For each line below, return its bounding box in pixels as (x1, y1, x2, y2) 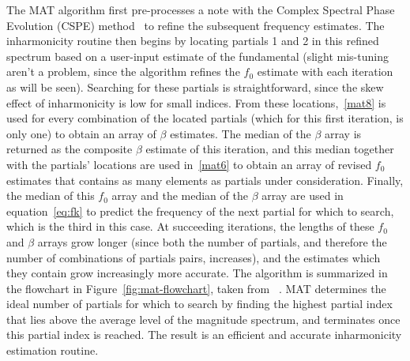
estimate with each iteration (257, 63, 393, 80)
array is (325, 125, 362, 141)
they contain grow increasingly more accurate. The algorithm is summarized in (6, 265, 388, 281)
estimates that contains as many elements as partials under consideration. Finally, (6, 171, 404, 188)
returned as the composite (6, 141, 133, 157)
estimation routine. (6, 342, 99, 359)
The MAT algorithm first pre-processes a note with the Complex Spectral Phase (6, 2, 395, 17)
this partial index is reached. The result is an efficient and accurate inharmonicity (6, 326, 402, 343)
